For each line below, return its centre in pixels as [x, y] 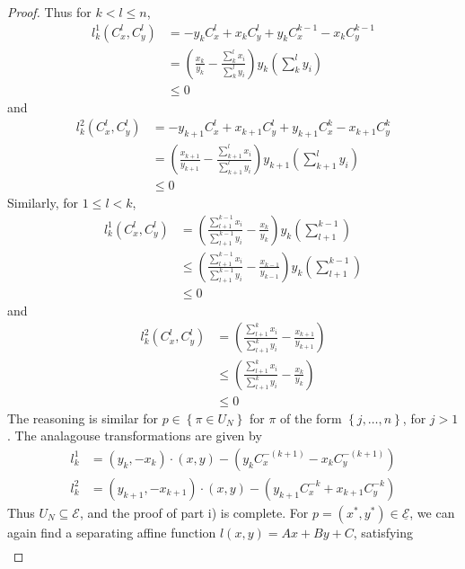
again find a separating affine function [112, 532]
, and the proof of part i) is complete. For [194, 512]
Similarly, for [43, 203]
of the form [311, 418]
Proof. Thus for [49, 12]
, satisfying [383, 532]
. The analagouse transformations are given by [135, 436]
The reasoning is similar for [83, 418]
